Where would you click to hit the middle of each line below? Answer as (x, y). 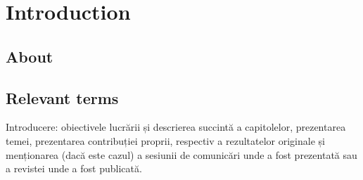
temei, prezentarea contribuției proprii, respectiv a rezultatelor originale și (165, 140)
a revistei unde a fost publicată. (74, 168)
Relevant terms (62, 97)
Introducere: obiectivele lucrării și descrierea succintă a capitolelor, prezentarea (176, 127)
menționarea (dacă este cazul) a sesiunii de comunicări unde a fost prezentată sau (181, 154)
